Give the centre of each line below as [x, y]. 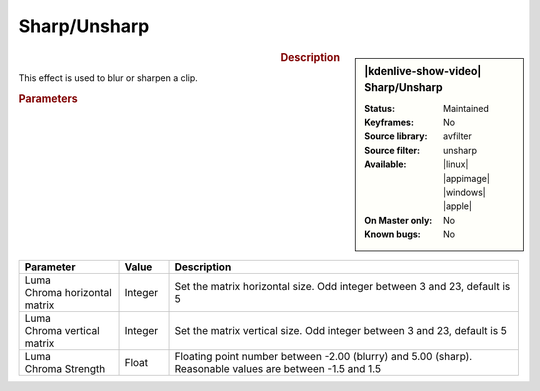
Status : [379, 108]
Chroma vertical [62, 330]
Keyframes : [389, 122]
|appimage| [466, 178]
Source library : [396, 136]
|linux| [456, 164]
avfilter [457, 136]
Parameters [48, 98]
